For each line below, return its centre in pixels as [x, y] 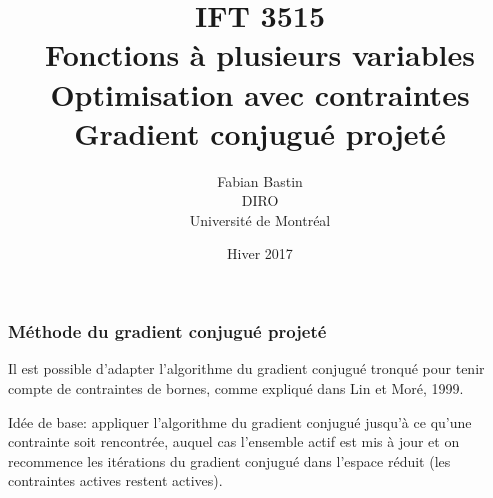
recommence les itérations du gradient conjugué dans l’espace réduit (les [229, 460]
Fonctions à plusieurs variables [260, 54]
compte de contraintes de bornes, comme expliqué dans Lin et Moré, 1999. [236, 387]
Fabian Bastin [260, 180]
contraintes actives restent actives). [115, 480]
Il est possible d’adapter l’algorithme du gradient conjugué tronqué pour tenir [246, 368]
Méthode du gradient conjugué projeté [167, 331]
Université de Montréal [260, 219]
